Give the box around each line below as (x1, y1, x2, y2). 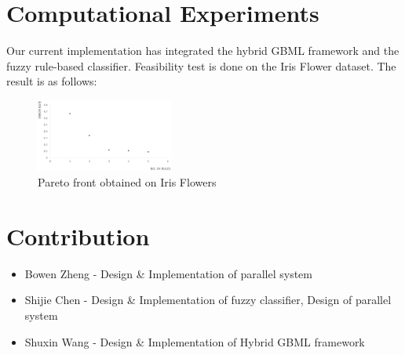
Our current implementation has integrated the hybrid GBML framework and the (6, 42, 400, 59)
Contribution (6, 219, 150, 252)
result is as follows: (6, 73, 97, 89)
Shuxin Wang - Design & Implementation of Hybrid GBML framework (24, 333, 365, 350)
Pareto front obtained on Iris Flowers (38, 174, 217, 190)
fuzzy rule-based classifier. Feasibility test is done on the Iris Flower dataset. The (6, 57, 396, 74)
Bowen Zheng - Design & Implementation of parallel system (24, 265, 312, 281)
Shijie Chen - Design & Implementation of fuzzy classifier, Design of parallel (24, 292, 392, 308)
